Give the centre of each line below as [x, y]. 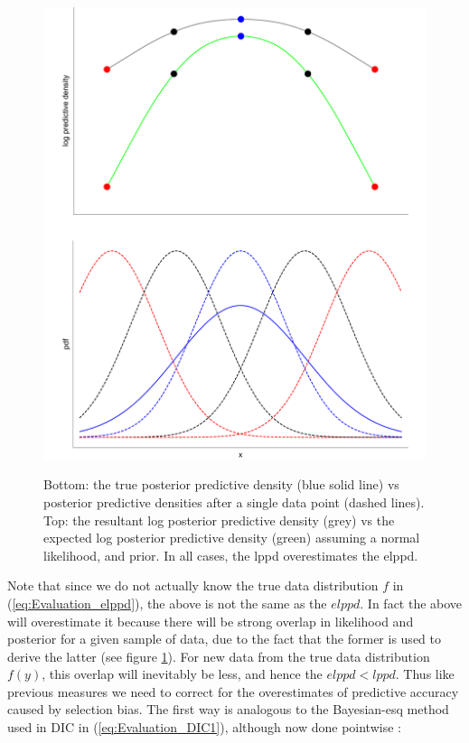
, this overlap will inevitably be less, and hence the [182, 674]
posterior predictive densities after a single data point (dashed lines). [234, 502]
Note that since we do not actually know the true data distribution [193, 585]
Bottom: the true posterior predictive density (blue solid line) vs [221, 484]
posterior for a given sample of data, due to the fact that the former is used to [224, 639]
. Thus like [425, 674]
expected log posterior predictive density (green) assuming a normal [232, 538]
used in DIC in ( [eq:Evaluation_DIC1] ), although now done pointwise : [204, 727]
